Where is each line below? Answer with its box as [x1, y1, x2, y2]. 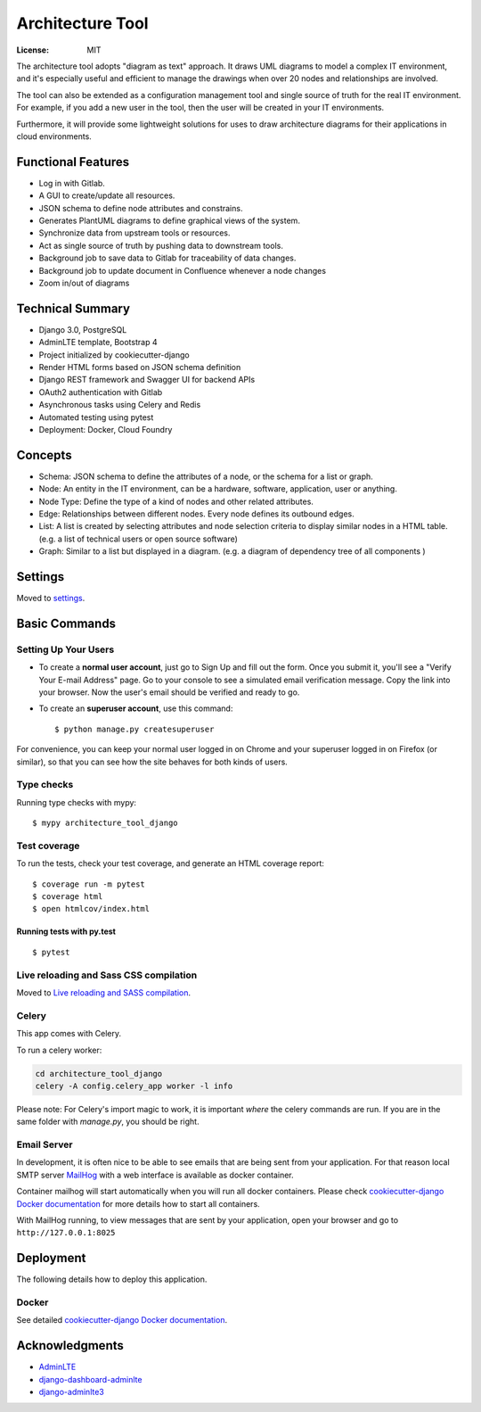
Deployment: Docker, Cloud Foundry [38, 424, 173, 434]
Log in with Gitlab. [38, 178, 106, 188]
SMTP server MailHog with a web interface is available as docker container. [16, 1169, 294, 1180]
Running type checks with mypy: [16, 797, 137, 807]
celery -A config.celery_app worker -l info [35, 1080, 233, 1091]
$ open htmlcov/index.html [32, 904, 151, 914]
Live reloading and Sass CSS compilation [16, 969, 198, 981]
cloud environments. [16, 130, 93, 142]
